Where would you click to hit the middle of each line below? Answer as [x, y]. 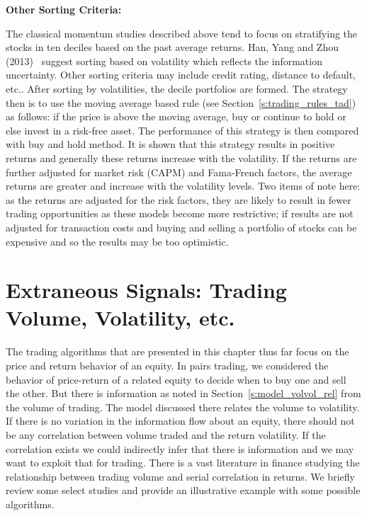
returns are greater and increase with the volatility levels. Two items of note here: [183, 186]
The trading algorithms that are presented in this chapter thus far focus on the [177, 351]
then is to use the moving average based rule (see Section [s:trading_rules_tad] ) [181, 102]
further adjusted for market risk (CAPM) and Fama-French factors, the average [179, 172]
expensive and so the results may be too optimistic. [117, 241]
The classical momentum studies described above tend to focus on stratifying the [182, 33]
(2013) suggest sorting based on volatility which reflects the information [164, 61]
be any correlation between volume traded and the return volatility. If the [166, 434]
